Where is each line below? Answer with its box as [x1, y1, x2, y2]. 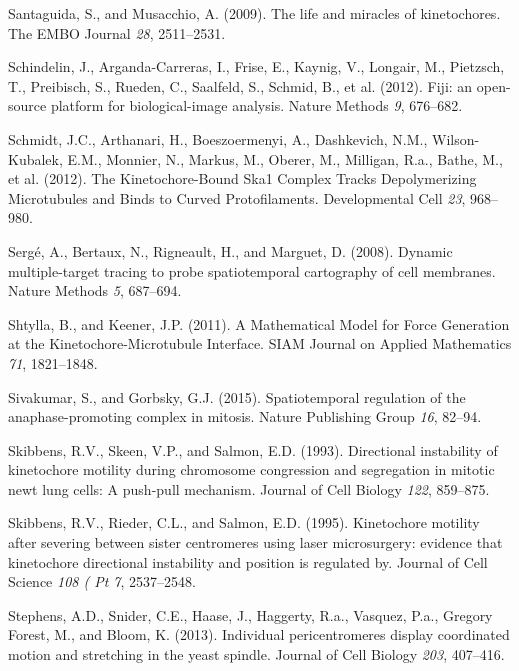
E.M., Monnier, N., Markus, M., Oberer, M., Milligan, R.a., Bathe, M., [67, 148, 503, 169]
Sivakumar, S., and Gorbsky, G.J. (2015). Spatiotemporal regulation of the [8, 386, 466, 407]
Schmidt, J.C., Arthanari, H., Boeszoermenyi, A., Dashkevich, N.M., [8, 128, 428, 149]
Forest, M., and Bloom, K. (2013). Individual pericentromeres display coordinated [8, 624, 510, 645]
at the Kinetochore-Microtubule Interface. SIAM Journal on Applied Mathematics [8, 333, 512, 354]
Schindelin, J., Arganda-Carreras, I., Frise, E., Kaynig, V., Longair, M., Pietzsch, [8, 56, 505, 77]
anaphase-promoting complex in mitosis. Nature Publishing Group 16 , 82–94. [8, 406, 482, 427]
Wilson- [431, 128, 480, 149]
